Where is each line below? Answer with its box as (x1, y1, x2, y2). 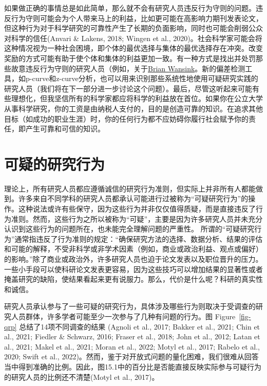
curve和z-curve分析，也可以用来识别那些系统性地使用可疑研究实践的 (32, 73, 258, 84)
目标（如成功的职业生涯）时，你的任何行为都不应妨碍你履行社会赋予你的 (4, 113, 249, 124)
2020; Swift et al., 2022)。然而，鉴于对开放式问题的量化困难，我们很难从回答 (4, 351, 259, 362)
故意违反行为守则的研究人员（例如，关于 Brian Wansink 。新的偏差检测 (11, 63, 245, 73)
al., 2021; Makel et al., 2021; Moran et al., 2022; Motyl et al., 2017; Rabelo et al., (4, 341, 260, 352)
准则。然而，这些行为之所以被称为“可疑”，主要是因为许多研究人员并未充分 (11, 213, 263, 224)
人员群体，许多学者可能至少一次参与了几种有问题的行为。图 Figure (11, 311, 236, 321)
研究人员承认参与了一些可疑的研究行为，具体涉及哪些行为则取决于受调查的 (4, 301, 256, 312)
